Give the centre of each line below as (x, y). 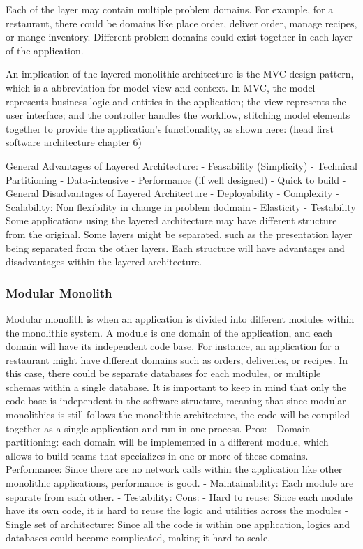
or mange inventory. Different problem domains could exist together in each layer (179, 37)
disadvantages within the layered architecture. (104, 262)
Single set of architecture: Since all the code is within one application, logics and (178, 524)
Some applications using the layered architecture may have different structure (171, 220)
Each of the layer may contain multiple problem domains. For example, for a (170, 9)
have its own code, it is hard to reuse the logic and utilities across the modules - (177, 510)
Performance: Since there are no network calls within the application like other (174, 469)
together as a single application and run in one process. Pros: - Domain (158, 428)
